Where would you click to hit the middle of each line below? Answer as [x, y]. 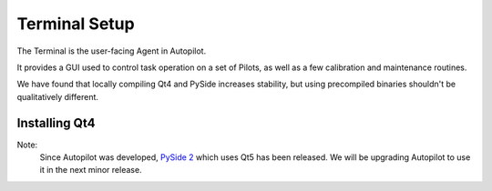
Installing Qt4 [56, 123]
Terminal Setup [76, 24]
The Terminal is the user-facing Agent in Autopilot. [112, 51]
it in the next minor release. [91, 170]
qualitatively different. [58, 96]
